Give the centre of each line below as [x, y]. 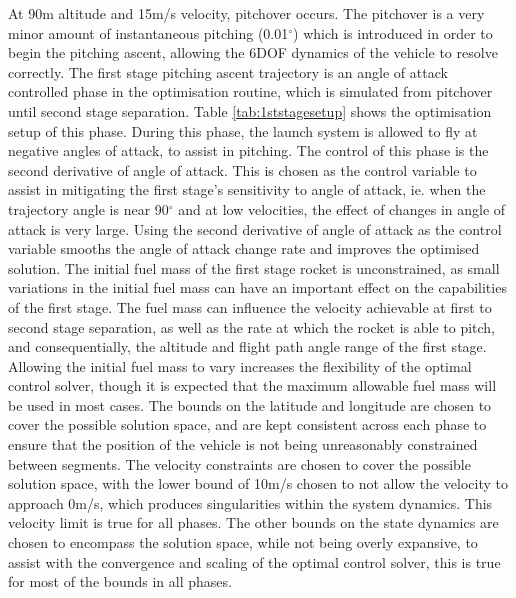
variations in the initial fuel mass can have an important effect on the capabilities [257, 287]
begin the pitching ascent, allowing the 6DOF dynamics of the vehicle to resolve [253, 52]
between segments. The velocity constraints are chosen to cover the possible [239, 463]
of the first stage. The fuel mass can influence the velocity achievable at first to [250, 306]
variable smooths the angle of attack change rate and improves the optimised [244, 248]
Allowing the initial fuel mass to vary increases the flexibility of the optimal [240, 365]
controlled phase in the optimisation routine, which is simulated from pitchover [250, 91]
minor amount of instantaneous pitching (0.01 [148, 32]
